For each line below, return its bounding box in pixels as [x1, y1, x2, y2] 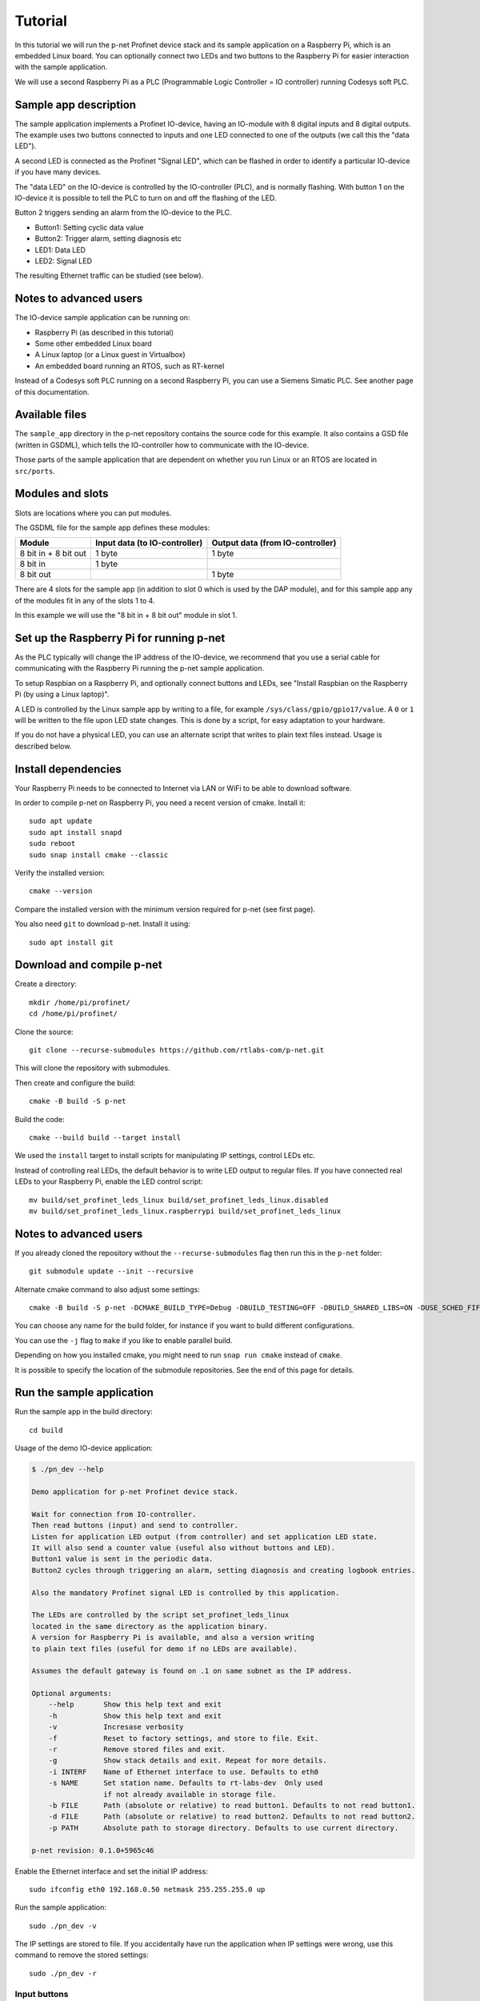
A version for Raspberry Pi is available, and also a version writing [31, 1633, 315, 1642]
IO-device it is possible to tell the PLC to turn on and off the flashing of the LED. [14, 193, 277, 203]
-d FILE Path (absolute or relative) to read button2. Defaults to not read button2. [48, 1812, 416, 1821]
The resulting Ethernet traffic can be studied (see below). [14, 271, 204, 280]
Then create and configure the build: [14, 1077, 136, 1088]
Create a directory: [14, 979, 78, 988]
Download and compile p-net [14, 958, 163, 972]
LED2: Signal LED [34, 256, 92, 266]
